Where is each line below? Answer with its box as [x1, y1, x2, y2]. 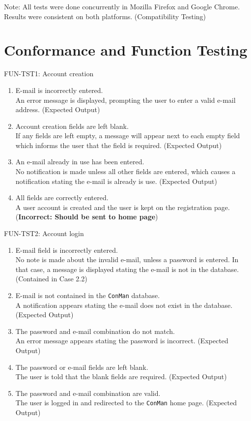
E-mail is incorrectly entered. [15, 85, 103, 95]
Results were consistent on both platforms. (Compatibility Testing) [4, 11, 206, 21]
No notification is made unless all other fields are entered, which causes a [15, 166, 236, 177]
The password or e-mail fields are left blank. [15, 361, 148, 372]
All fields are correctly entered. [15, 192, 109, 203]
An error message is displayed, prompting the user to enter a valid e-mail [15, 94, 236, 105]
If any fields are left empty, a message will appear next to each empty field [15, 130, 240, 141]
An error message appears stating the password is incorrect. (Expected [15, 335, 228, 346]
